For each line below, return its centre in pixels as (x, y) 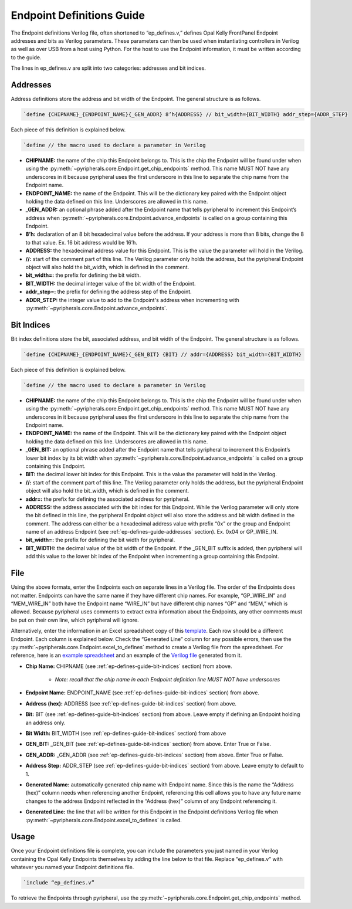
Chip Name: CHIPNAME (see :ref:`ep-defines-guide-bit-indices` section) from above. (129, 666)
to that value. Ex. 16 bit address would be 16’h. (82, 242)
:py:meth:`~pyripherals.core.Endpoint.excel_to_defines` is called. (104, 820)
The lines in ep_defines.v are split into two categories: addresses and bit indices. (109, 68)
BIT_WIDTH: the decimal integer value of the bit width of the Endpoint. (111, 283)
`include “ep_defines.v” (59, 883)
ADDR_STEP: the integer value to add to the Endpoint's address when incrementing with (133, 300)
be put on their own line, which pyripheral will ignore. (75, 620)
